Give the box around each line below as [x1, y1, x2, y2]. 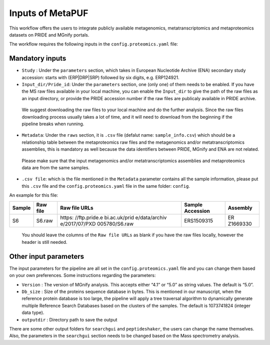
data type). [21, 309, 44, 315]
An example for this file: [9, 192, 58, 198]
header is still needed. [21, 239, 67, 245]
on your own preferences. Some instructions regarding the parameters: [9, 272, 156, 278]
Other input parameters [9, 252, 84, 260]
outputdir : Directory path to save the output [21, 316, 117, 322]
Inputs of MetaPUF [9, 8, 88, 19]
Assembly [227, 204, 252, 211]
